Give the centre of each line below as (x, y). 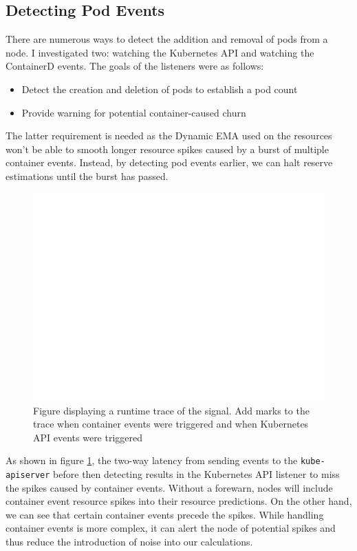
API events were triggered (88, 437)
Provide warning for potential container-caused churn (134, 112)
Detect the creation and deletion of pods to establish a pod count (160, 89)
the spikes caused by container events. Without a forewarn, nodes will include (169, 487)
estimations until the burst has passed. (87, 176)
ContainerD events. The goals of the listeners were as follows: (135, 66)
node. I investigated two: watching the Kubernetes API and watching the (160, 52)
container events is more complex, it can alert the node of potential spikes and (171, 528)
